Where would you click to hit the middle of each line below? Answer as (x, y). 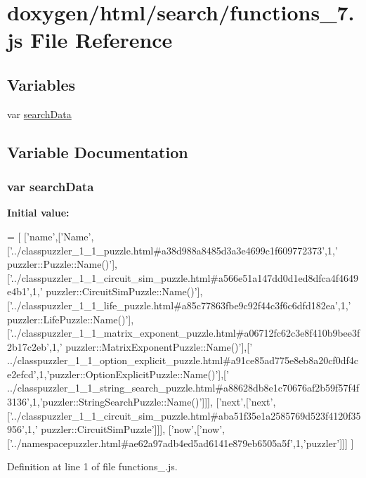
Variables (41, 84)
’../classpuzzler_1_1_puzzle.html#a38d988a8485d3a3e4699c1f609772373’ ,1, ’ (174, 250)
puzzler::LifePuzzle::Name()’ (68, 319)
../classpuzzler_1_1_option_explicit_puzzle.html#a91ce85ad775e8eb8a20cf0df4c (183, 360)
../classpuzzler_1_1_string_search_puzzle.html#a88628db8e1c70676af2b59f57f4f (183, 388)
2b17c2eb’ (28, 346)
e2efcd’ (22, 374)
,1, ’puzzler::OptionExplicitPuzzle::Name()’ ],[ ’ (132, 374)
